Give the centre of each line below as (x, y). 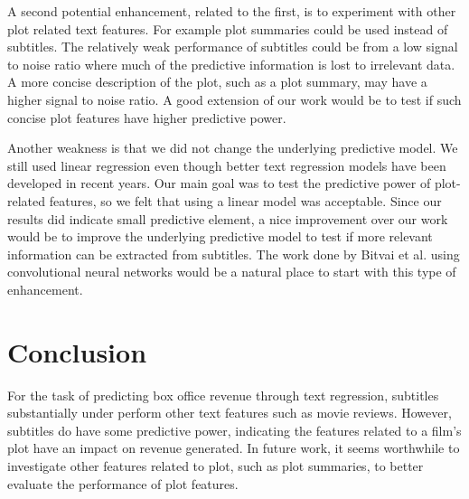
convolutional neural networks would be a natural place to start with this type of (232, 272)
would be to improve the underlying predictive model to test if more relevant (220, 236)
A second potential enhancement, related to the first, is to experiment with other (232, 11)
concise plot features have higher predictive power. (147, 117)
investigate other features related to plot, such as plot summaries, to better (216, 466)
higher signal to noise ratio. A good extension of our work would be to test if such (234, 99)
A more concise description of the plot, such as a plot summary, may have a (217, 82)
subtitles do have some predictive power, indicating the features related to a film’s (234, 430)
